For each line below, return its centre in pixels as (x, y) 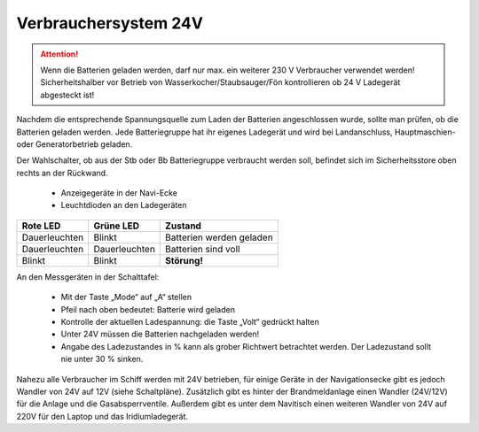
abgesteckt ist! (67, 95)
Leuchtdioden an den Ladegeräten (124, 205)
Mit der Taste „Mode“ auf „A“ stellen (126, 297)
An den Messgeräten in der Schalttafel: (88, 277)
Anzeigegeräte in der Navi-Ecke (119, 193)
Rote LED (41, 226)
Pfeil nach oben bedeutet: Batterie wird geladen (148, 309)
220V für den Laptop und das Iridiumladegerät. (102, 416)
